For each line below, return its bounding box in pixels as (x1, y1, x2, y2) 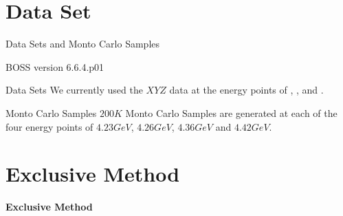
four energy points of (5, 119, 93, 133)
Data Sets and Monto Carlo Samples (5, 36, 159, 51)
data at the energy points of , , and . (169, 83, 324, 97)
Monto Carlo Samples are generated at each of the (125, 105, 338, 120)
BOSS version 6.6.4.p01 (5, 59, 104, 74)
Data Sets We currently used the (5, 83, 143, 97)
